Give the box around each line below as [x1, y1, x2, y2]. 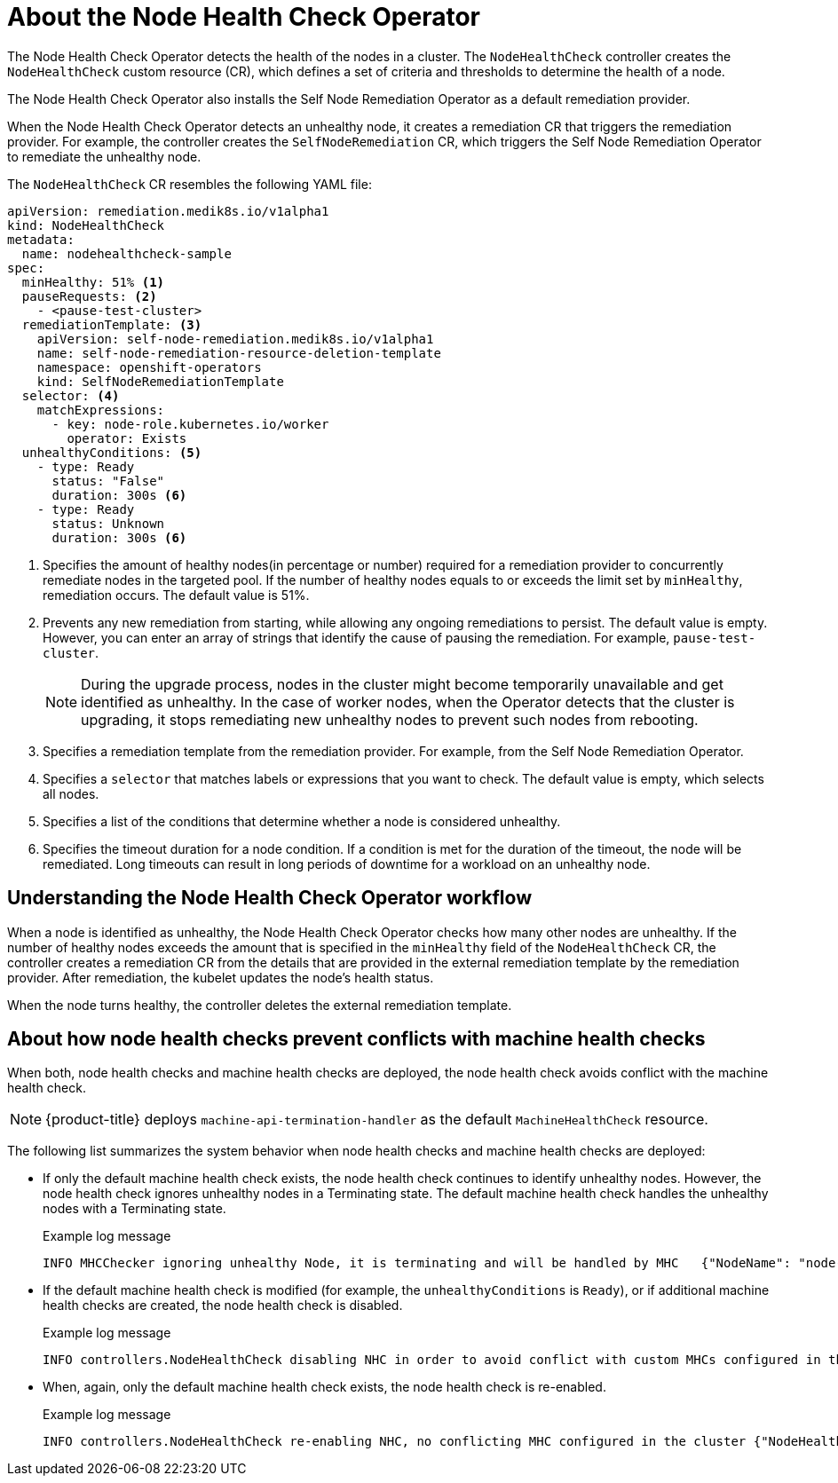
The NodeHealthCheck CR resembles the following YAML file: [7, 176, 372, 192]
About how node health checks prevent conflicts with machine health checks [7, 1028, 706, 1051]
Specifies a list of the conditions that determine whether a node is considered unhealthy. [43, 813, 561, 829]
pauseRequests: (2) [21, 288, 157, 304]
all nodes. [43, 785, 99, 801]
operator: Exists [67, 430, 187, 446]
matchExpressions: [36, 402, 165, 417]
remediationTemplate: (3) [21, 317, 202, 332]
